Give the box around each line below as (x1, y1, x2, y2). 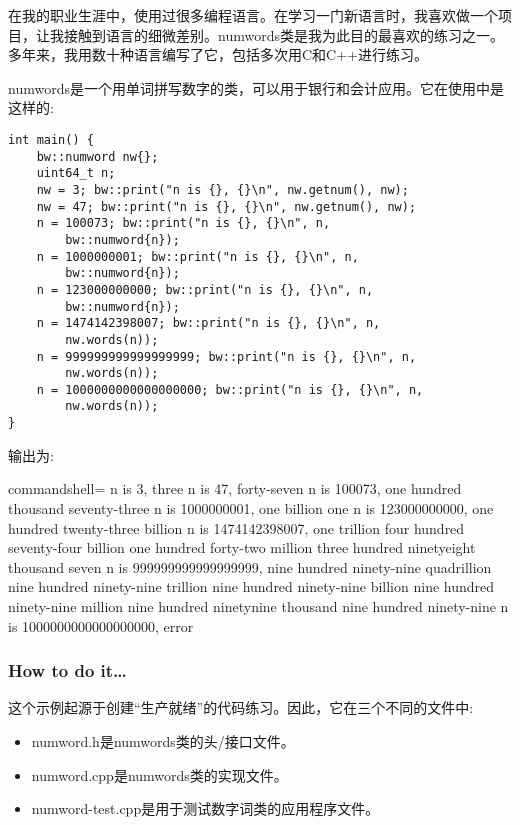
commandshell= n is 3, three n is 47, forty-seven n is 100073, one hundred (8, 478, 462, 499)
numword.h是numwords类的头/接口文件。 (31, 730, 295, 751)
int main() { (8, 132, 94, 147)
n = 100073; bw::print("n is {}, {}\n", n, (36, 216, 331, 231)
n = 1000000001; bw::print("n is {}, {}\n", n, (36, 249, 359, 264)
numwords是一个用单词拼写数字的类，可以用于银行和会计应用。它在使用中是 (8, 77, 504, 98)
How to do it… (8, 658, 127, 683)
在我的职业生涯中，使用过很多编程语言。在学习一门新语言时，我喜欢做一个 (8, 5, 498, 25)
